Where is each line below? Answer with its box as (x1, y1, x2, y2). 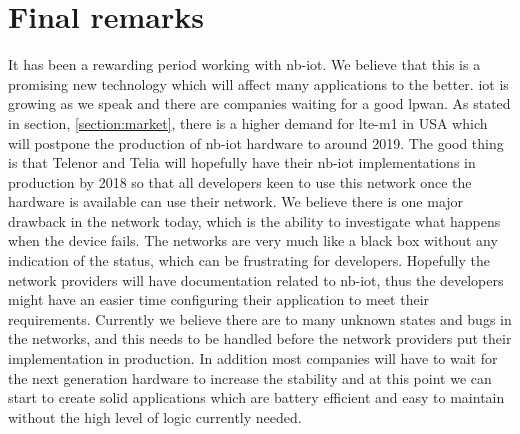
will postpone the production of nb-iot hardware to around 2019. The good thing (8, 132, 504, 153)
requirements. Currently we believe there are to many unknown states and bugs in (8, 308, 512, 329)
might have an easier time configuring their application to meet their (8, 289, 430, 310)
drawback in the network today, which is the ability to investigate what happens (8, 210, 501, 231)
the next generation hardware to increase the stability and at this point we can (8, 367, 492, 388)
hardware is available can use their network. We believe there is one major (8, 191, 464, 212)
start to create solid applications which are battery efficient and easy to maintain (8, 387, 505, 408)
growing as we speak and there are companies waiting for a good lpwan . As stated (8, 93, 511, 114)
